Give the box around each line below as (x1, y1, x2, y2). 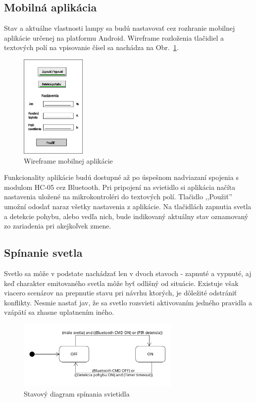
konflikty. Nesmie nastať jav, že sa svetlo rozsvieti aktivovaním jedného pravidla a (4, 297, 252, 307)
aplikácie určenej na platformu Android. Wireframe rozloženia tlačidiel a (4, 32, 224, 43)
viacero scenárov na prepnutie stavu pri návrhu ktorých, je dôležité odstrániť (4, 287, 237, 298)
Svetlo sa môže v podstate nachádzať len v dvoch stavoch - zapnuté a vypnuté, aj (4, 268, 252, 279)
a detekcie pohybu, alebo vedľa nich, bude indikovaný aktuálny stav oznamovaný (4, 211, 249, 221)
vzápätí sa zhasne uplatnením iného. (4, 307, 114, 317)
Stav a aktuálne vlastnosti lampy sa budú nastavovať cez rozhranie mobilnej (4, 23, 235, 33)
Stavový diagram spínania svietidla (24, 389, 130, 399)
